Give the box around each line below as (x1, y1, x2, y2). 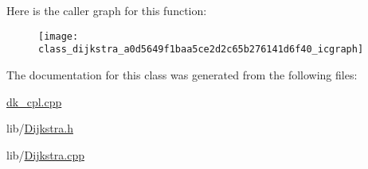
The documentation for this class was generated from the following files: (6, 66, 358, 83)
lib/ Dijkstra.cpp (6, 146, 84, 163)
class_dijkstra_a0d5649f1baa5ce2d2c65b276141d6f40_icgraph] (38, 44, 364, 56)
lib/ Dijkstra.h (6, 120, 73, 136)
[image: (38, 30, 79, 42)
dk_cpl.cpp (6, 93, 62, 109)
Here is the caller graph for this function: (6, 2, 207, 18)
